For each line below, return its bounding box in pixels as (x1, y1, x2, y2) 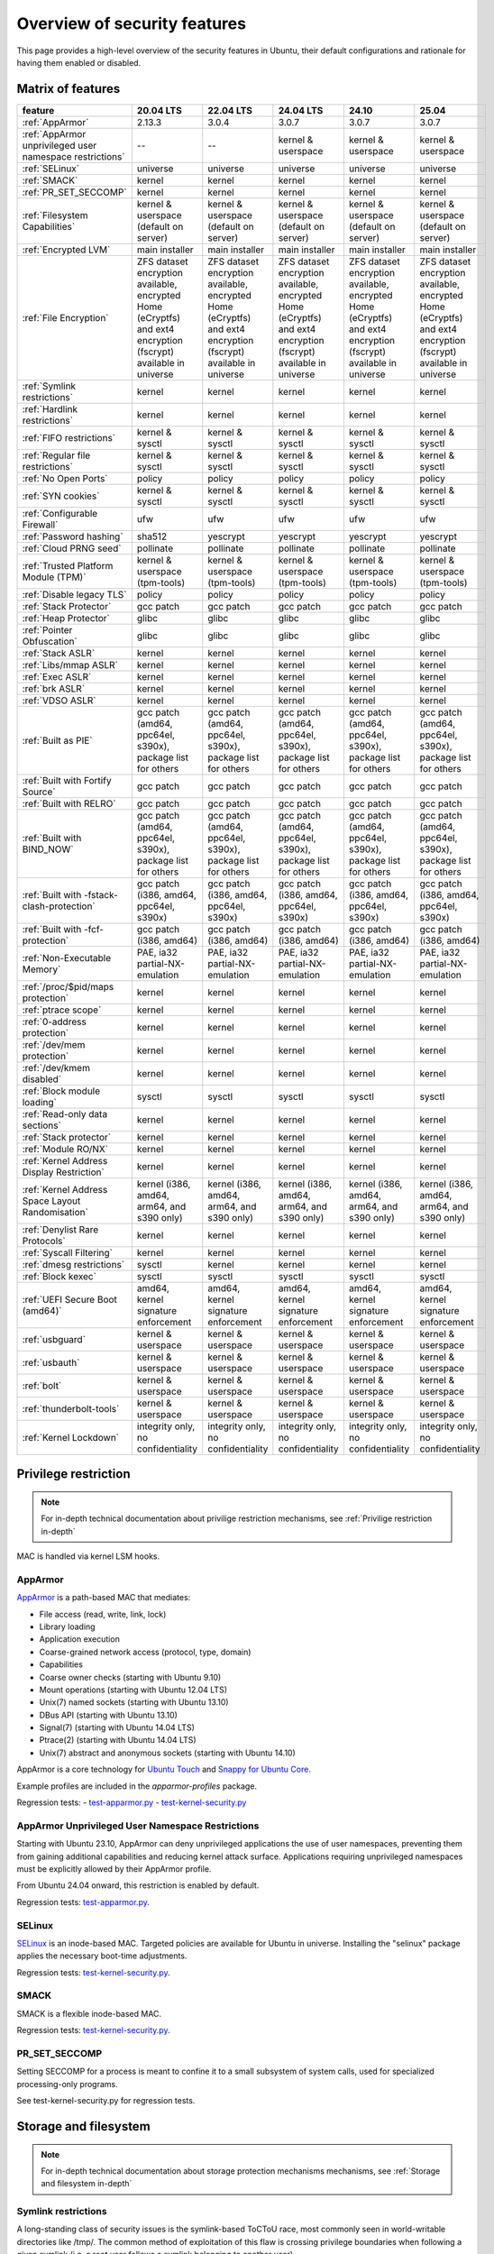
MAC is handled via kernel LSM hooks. (16, 1551, 160, 1562)
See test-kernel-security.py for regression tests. (16, 2095, 196, 2106)
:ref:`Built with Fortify (22, 774, 112, 786)
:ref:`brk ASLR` (22, 682, 86, 694)
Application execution (39, 1634, 121, 1645)
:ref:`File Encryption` (22, 311, 109, 324)
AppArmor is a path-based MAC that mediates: (16, 1592, 191, 1603)
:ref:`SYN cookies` (22, 490, 100, 502)
